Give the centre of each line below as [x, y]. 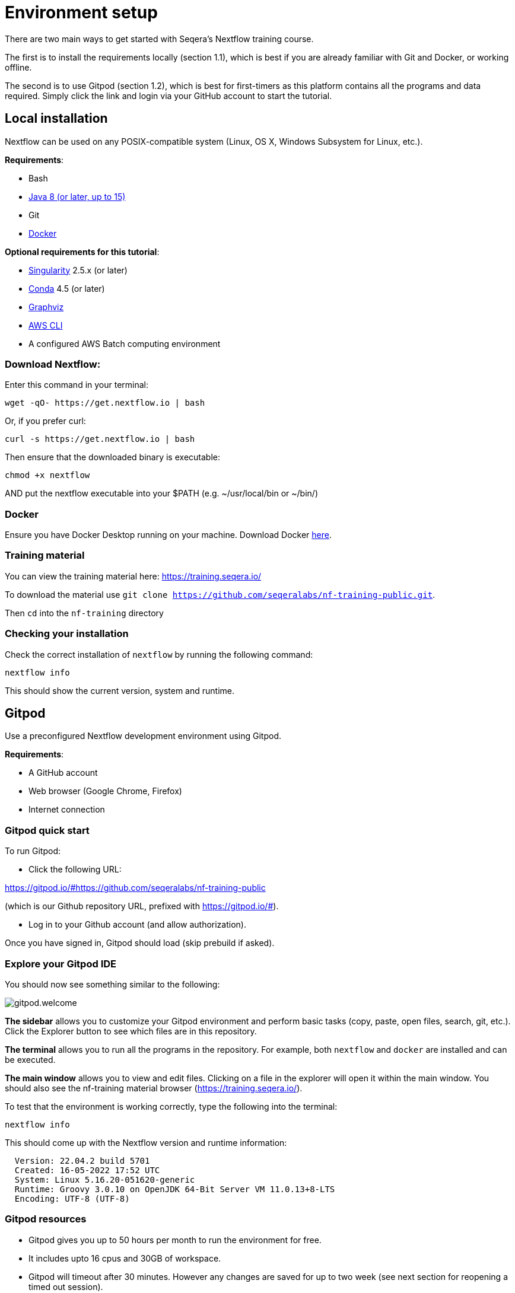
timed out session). [66, 1286]
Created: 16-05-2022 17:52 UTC [87, 1170]
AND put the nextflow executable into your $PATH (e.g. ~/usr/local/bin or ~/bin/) [162, 493]
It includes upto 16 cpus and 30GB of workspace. [125, 1258]
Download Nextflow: [53, 364]
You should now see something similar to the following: [112, 984]
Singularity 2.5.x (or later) [78, 270]
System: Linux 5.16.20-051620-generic [105, 1179]
